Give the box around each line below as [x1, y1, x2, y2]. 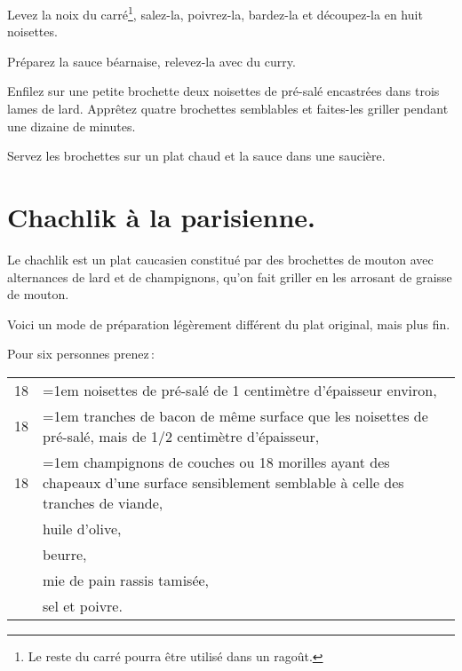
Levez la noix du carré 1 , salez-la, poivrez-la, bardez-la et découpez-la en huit [7, 3, 423, 23]
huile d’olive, [43, 517, 122, 539]
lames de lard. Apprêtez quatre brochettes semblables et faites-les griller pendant [7, 99, 449, 118]
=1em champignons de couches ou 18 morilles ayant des [43, 451, 390, 472]
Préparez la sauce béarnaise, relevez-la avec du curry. [7, 51, 296, 70]
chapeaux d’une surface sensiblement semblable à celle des [43, 471, 404, 493]
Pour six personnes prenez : [7, 344, 155, 363]
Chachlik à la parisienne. [7, 199, 316, 234]
